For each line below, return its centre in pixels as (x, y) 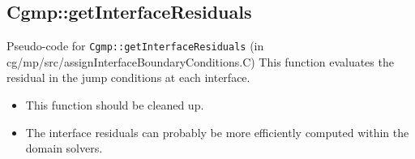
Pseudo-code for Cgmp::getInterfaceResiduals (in (135, 46)
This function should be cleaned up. (115, 105)
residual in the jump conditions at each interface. (128, 77)
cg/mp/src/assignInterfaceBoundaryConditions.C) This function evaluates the (200, 61)
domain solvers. (64, 148)
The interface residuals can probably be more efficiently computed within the (217, 132)
